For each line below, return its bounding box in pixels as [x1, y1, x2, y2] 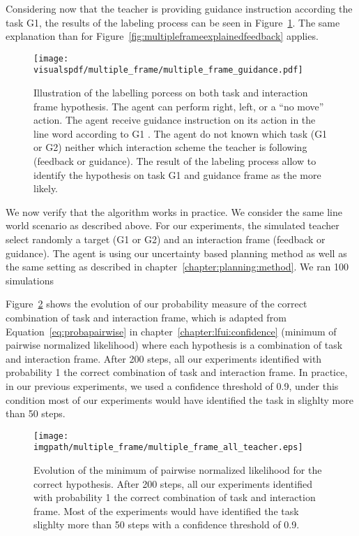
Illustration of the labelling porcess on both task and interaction [33, 85, 308, 100]
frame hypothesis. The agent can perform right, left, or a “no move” [33, 99, 324, 113]
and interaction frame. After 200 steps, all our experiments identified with [6, 351, 322, 365]
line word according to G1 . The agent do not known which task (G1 [33, 126, 328, 140]
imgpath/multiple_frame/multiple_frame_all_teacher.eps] [33, 442, 303, 453]
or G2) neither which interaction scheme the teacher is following [33, 140, 307, 154]
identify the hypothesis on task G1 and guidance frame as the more [33, 167, 321, 182]
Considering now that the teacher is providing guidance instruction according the [6, 1, 353, 15]
